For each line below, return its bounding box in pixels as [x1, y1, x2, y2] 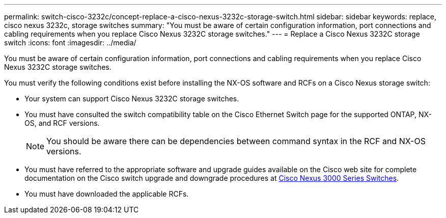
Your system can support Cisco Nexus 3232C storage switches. [24, 94, 239, 103]
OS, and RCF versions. [24, 119, 100, 127]
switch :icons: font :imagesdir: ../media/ [4, 38, 136, 47]
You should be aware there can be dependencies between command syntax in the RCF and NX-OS [46, 136, 426, 146]
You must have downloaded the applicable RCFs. [24, 189, 189, 198]
